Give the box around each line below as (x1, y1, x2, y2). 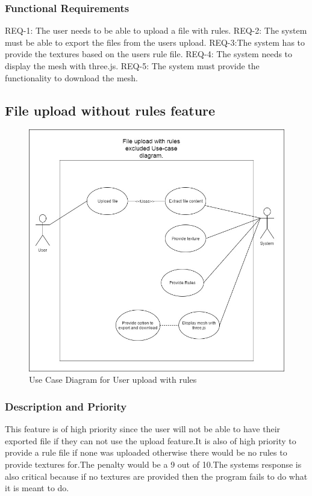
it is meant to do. (5, 482, 69, 494)
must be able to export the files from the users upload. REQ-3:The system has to (5, 36, 305, 48)
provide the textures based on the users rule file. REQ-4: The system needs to (5, 48, 293, 60)
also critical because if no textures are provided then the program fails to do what (5, 470, 308, 482)
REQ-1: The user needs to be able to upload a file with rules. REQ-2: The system (5, 24, 307, 37)
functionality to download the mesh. (5, 71, 138, 84)
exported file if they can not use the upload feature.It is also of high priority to (5, 434, 296, 447)
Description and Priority (5, 398, 127, 414)
